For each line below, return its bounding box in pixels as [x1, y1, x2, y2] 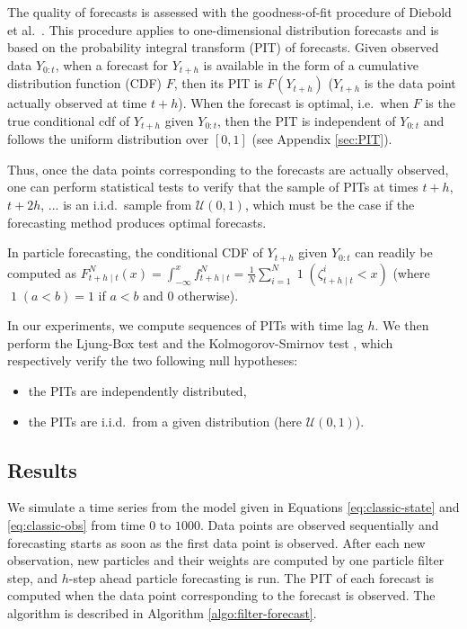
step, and [7, 568, 58, 587]
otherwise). [178, 285, 239, 304]
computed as [7, 263, 77, 282]
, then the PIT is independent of [217, 111, 396, 130]
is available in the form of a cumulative [203, 55, 419, 74]
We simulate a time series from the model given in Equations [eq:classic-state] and [7, 498, 460, 517]
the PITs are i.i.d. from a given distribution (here [28, 411, 303, 430]
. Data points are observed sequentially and [199, 516, 439, 535]
